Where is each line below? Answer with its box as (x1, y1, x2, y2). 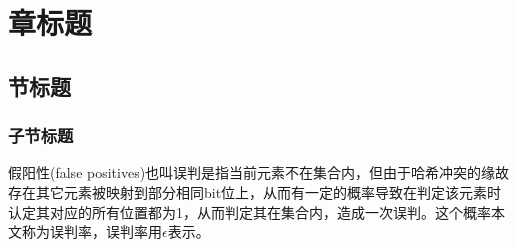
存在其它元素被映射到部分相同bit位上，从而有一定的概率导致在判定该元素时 (8, 181, 502, 202)
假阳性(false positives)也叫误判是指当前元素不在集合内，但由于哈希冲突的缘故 (8, 162, 510, 183)
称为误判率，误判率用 (21, 221, 162, 242)
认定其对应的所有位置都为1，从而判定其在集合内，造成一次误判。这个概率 (8, 201, 491, 222)
